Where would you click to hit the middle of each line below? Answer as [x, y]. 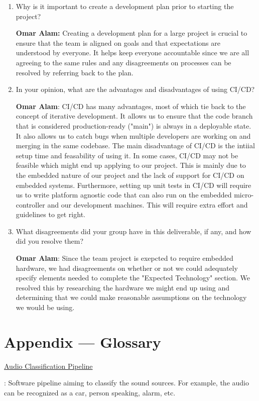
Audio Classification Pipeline [48, 366]
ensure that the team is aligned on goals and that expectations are [118, 42]
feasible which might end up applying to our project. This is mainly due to [131, 165]
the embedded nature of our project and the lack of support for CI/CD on [130, 175]
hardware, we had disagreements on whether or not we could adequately [127, 268]
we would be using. [45, 307]
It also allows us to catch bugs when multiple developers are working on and [133, 135]
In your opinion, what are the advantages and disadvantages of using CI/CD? [135, 89]
